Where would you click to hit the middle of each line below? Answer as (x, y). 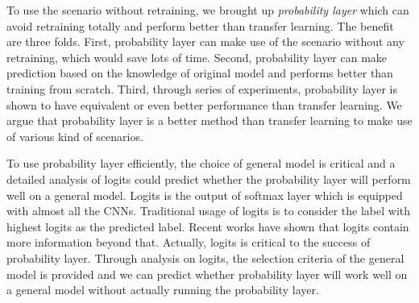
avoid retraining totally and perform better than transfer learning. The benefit (200, 25)
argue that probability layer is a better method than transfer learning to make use (209, 120)
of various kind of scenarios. (75, 136)
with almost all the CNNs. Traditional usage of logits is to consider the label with (209, 211)
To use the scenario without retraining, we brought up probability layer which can (208, 10)
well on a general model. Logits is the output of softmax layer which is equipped (205, 195)
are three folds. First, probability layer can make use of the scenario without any (205, 42)
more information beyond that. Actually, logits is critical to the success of (189, 242)
